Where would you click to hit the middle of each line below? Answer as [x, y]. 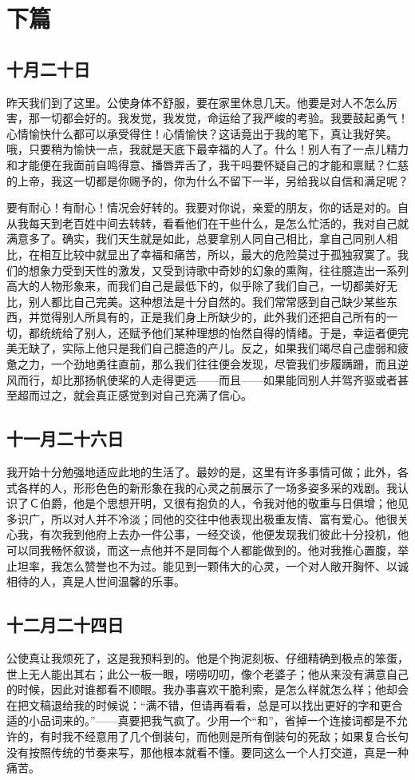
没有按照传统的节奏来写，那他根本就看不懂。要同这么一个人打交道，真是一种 [207, 752]
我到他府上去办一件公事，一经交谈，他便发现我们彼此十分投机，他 [235, 534]
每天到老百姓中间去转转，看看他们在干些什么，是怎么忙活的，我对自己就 [218, 223]
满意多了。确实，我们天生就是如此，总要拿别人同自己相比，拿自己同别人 [196, 239]
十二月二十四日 [65, 625]
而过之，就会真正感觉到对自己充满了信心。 [140, 395]
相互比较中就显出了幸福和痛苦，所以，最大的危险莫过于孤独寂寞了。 [218, 254]
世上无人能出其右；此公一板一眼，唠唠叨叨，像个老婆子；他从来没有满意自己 [207, 673]
